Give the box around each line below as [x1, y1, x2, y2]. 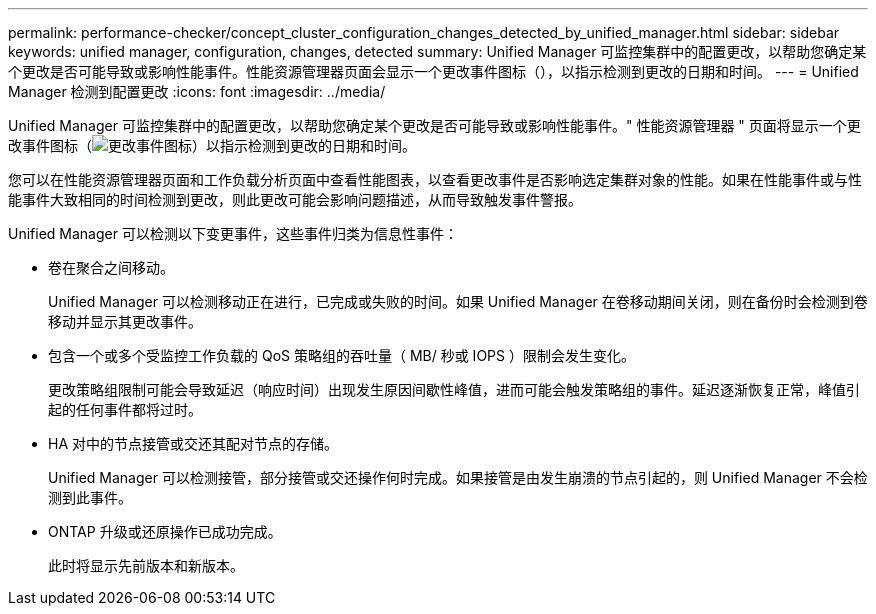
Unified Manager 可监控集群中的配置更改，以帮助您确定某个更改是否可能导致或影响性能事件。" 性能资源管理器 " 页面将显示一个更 [8, 117, 861, 134]
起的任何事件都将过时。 [48, 401, 202, 418]
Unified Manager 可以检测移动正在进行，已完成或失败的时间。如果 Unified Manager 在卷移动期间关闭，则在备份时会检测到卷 [48, 293, 868, 310]
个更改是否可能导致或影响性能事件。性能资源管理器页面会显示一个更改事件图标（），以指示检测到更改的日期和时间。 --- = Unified [8, 63, 859, 80]
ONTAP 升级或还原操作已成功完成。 [48, 523, 282, 540]
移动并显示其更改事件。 [48, 313, 202, 330]
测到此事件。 [48, 489, 132, 506]
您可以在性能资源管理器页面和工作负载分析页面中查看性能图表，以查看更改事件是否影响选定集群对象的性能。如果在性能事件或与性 [8, 171, 862, 188]
